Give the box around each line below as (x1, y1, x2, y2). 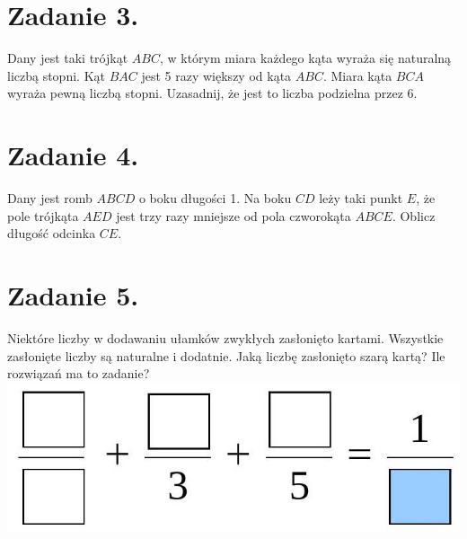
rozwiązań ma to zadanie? (7, 364, 150, 383)
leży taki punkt (319, 189, 403, 208)
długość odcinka (7, 224, 96, 243)
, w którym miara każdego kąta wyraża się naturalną (159, 49, 452, 67)
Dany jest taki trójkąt (7, 49, 128, 67)
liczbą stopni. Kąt (7, 66, 105, 84)
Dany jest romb (7, 189, 93, 208)
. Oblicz (392, 206, 436, 225)
